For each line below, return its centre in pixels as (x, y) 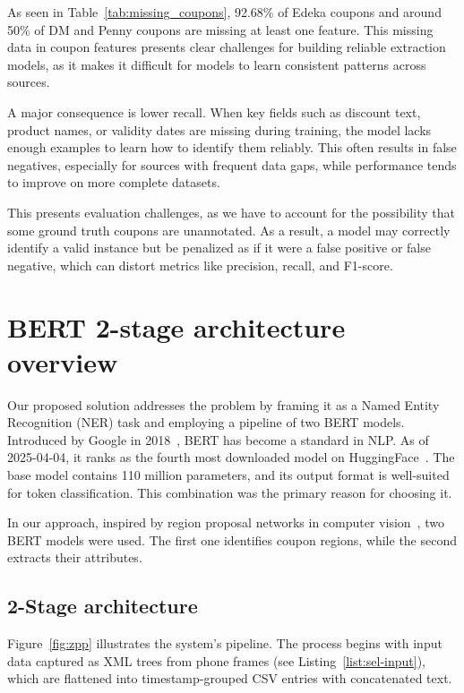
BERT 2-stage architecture (176, 326)
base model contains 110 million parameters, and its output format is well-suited (228, 475)
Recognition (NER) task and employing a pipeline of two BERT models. (206, 422)
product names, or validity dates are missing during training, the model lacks (219, 129)
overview (63, 361)
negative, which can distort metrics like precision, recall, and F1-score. (200, 265)
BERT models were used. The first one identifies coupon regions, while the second (232, 539)
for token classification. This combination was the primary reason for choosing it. (230, 492)
